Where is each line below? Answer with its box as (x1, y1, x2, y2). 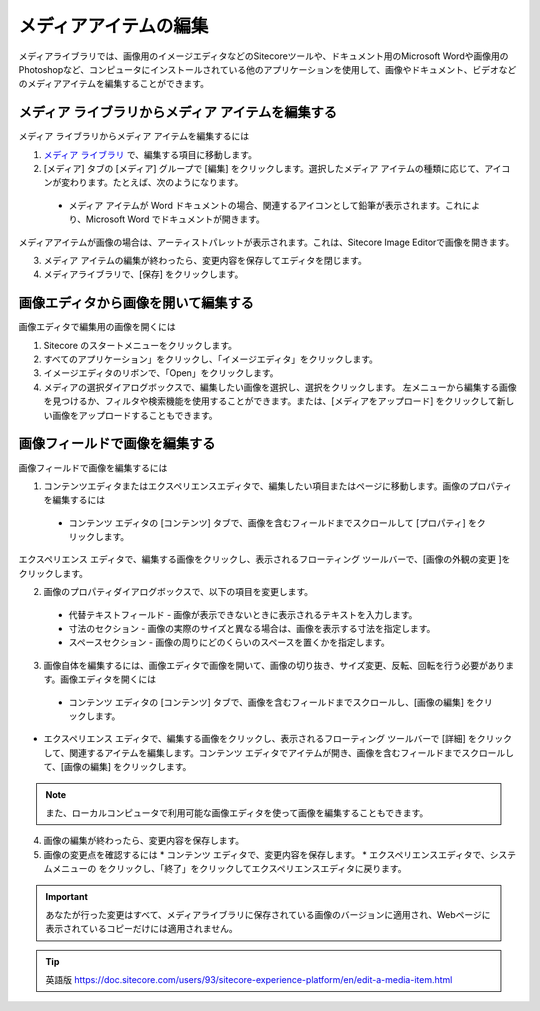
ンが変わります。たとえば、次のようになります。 (43, 176, 244, 189)
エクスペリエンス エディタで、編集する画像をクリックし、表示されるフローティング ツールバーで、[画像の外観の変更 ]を (18, 553, 511, 565)
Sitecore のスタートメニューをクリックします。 (43, 339, 238, 351)
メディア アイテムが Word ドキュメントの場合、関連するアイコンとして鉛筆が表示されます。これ (68, 199, 463, 211)
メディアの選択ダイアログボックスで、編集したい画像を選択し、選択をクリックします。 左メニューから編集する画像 (43, 381, 517, 393)
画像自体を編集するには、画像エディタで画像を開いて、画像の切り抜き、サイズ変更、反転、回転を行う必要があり (43, 659, 506, 671)
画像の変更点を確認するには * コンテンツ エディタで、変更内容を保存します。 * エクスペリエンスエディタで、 (43, 848, 490, 860)
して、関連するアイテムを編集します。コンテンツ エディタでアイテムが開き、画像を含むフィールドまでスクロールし (43, 746, 515, 759)
